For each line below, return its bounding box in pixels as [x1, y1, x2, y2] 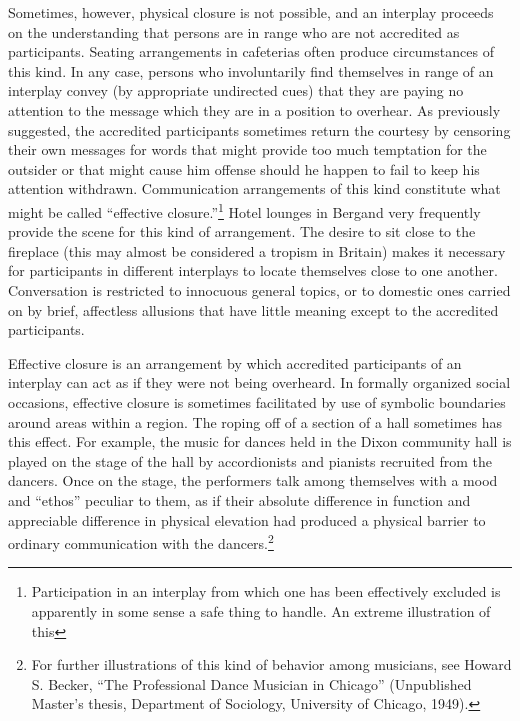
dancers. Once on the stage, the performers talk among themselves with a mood [8, 470, 498, 491]
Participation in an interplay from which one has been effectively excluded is [31, 581, 501, 602]
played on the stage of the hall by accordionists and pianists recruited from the [8, 450, 492, 471]
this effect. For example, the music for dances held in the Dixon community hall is [8, 431, 512, 452]
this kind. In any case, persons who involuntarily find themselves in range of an [8, 60, 494, 81]
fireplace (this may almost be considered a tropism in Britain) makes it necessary [8, 240, 506, 261]
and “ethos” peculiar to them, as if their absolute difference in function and [8, 489, 471, 510]
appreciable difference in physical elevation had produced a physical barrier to [8, 509, 486, 530]
